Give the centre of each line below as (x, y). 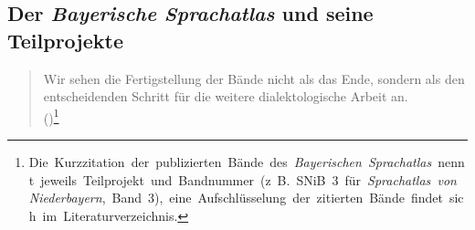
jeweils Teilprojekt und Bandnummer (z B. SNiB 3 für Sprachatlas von (248, 179)
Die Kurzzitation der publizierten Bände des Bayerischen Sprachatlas (230, 162)
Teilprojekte (66, 40)
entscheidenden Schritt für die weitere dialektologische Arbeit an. (226, 96)
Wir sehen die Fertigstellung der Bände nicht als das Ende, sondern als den (254, 78)
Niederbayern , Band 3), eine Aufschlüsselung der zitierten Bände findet (236, 198)
